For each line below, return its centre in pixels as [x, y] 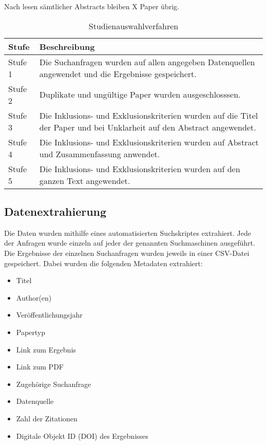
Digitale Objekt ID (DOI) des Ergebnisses [82, 435]
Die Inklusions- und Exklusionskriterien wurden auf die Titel [149, 115]
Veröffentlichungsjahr [49, 315]
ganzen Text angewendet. [85, 180]
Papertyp [31, 332]
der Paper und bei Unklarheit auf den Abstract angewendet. [148, 127]
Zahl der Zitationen [47, 418]
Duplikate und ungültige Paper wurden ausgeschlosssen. [140, 95]
